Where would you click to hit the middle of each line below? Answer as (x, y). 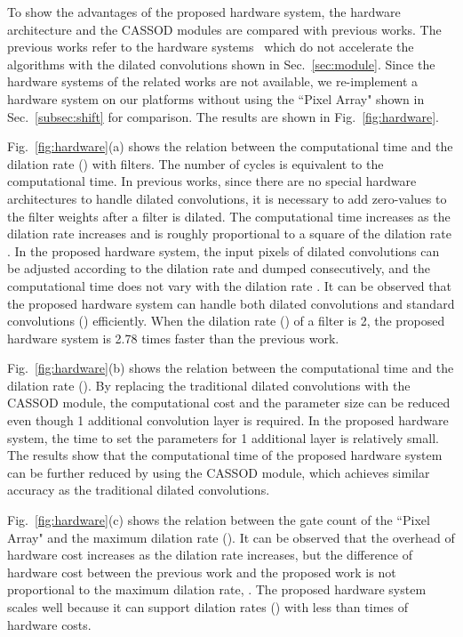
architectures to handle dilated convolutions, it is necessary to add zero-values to (227, 198)
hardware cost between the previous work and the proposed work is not (202, 572)
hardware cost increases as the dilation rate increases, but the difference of (210, 555)
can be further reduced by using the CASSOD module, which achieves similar (219, 472)
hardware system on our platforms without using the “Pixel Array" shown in (216, 98)
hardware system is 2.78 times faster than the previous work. (173, 338)
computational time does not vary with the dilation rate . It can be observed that (229, 285)
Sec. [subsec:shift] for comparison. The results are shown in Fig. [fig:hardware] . (223, 116)
